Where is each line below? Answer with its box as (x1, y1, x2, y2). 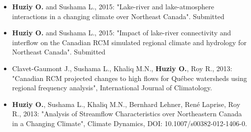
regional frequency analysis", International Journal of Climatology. (12, 82, 212, 93)
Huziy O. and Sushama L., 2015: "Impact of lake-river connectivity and (12, 27, 231, 38)
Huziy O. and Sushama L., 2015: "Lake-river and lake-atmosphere (12, 1, 214, 11)
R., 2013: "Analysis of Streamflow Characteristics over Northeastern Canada (12, 108, 242, 119)
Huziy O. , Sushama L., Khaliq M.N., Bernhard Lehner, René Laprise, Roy (12, 99, 241, 109)
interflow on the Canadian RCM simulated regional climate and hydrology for (12, 37, 247, 47)
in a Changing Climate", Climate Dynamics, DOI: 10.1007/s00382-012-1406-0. (12, 118, 247, 128)
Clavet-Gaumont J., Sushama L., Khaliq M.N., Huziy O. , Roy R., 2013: (12, 63, 232, 73)
